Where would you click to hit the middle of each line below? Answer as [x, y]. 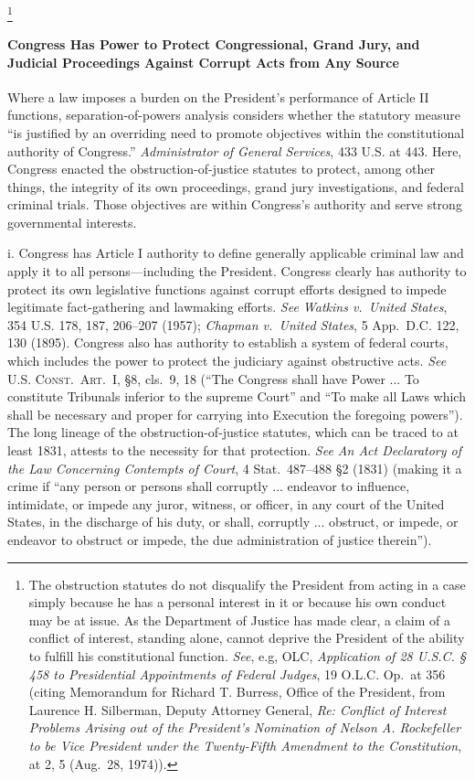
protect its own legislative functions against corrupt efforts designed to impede [227, 288]
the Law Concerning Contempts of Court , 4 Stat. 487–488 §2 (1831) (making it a [235, 468]
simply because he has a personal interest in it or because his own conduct [237, 602]
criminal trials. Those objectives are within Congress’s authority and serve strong [235, 204]
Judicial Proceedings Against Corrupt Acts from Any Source [203, 62]
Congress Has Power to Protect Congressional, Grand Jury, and [214, 43]
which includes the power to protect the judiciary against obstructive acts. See [227, 361]
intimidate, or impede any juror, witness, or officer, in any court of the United [226, 503]
